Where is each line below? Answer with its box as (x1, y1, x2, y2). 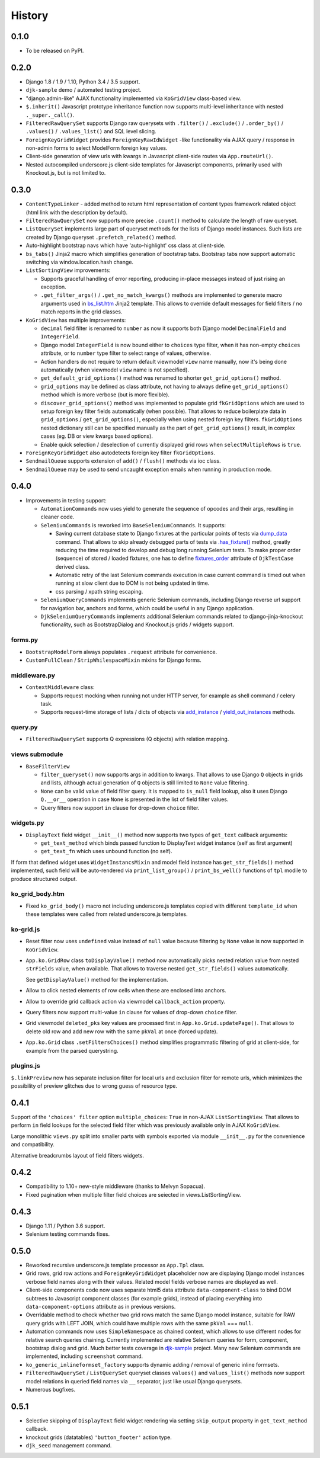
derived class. (55, 563, 90, 570)
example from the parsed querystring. (25, 1047, 119, 1054)
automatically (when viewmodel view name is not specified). (40, 366, 190, 373)
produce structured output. (11, 875, 77, 882)
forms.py (11, 636, 39, 644)
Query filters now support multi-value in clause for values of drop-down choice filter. (25, 1009, 238, 1016)
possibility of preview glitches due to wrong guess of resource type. (11, 1082, 178, 1090)
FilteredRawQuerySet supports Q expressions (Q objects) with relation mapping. (25, 735, 229, 743)
